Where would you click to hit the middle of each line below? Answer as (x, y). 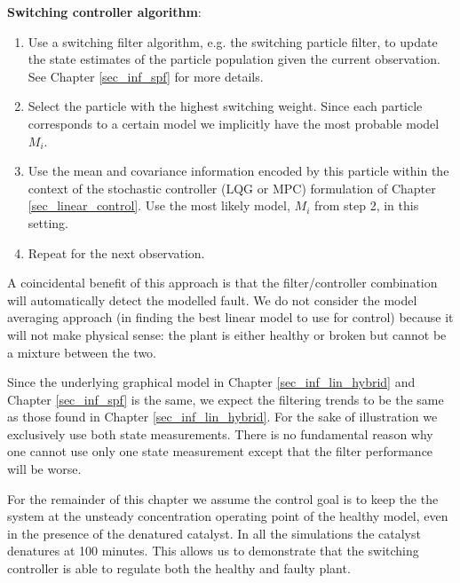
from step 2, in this (366, 205)
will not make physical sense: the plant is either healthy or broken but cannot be (227, 334)
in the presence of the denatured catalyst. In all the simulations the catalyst (214, 533)
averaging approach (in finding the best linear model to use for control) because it (230, 317)
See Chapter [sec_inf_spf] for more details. (146, 76)
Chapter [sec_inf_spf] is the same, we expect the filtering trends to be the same (226, 399)
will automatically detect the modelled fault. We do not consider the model (212, 299)
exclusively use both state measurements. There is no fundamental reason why (220, 433)
